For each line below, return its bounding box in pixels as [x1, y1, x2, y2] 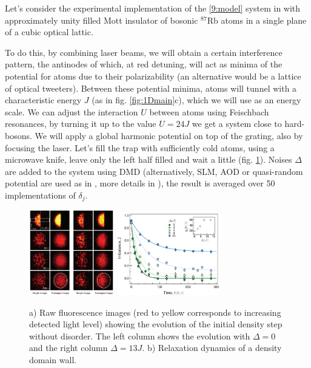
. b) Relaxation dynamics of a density [142, 341, 282, 354]
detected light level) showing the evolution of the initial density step [29, 318, 283, 330]
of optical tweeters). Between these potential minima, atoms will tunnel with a [5, 81, 297, 94]
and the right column [29, 341, 108, 354]
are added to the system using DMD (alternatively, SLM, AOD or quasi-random [5, 165, 303, 177]
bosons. [5, 129, 32, 141]
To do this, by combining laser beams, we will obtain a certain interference [5, 46, 283, 58]
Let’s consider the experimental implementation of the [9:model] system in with [5, 2, 301, 14]
